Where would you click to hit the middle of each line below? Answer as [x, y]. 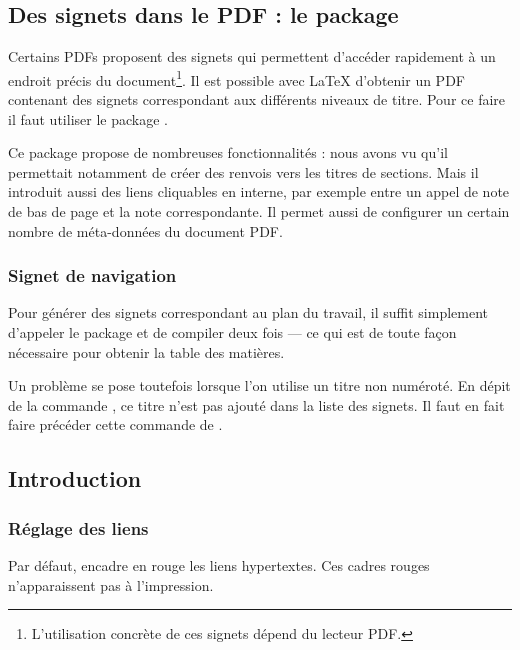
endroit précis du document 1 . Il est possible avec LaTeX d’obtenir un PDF [236, 78]
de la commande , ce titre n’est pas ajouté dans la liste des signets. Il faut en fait [256, 404]
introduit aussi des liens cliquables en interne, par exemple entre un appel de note [259, 191]
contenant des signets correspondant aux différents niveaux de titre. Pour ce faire [257, 99]
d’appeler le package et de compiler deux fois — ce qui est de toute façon [232, 332]
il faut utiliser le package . [88, 118]
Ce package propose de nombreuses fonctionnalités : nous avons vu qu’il [228, 152]
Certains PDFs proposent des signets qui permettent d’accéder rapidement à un [252, 56]
